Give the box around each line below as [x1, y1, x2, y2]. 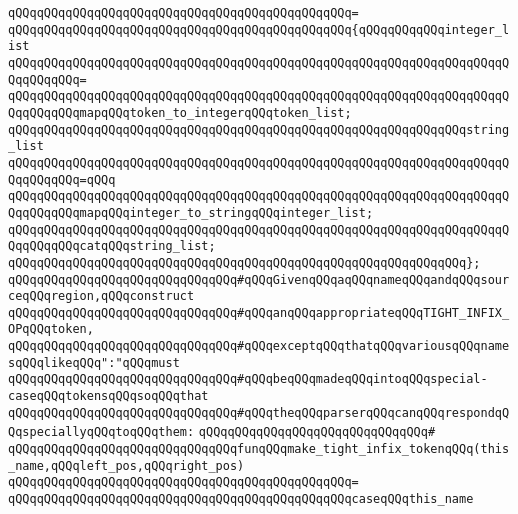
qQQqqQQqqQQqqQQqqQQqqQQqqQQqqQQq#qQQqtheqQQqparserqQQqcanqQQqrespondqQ [8, 405, 510, 420]
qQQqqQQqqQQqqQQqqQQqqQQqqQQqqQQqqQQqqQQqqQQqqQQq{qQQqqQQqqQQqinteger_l [8, 22, 510, 37]
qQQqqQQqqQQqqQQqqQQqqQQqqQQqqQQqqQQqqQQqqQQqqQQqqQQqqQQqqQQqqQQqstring [8, 122, 510, 137]
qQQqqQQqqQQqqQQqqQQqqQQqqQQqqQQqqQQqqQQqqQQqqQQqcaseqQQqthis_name [8, 492, 474, 507]
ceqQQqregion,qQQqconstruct [8, 289, 195, 304]
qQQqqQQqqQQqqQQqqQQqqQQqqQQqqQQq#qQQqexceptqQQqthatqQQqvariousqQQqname [8, 339, 510, 354]
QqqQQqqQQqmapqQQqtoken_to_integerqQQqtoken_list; [8, 105, 352, 120]
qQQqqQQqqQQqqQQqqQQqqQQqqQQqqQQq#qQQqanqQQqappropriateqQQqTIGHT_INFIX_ [8, 305, 510, 320]
